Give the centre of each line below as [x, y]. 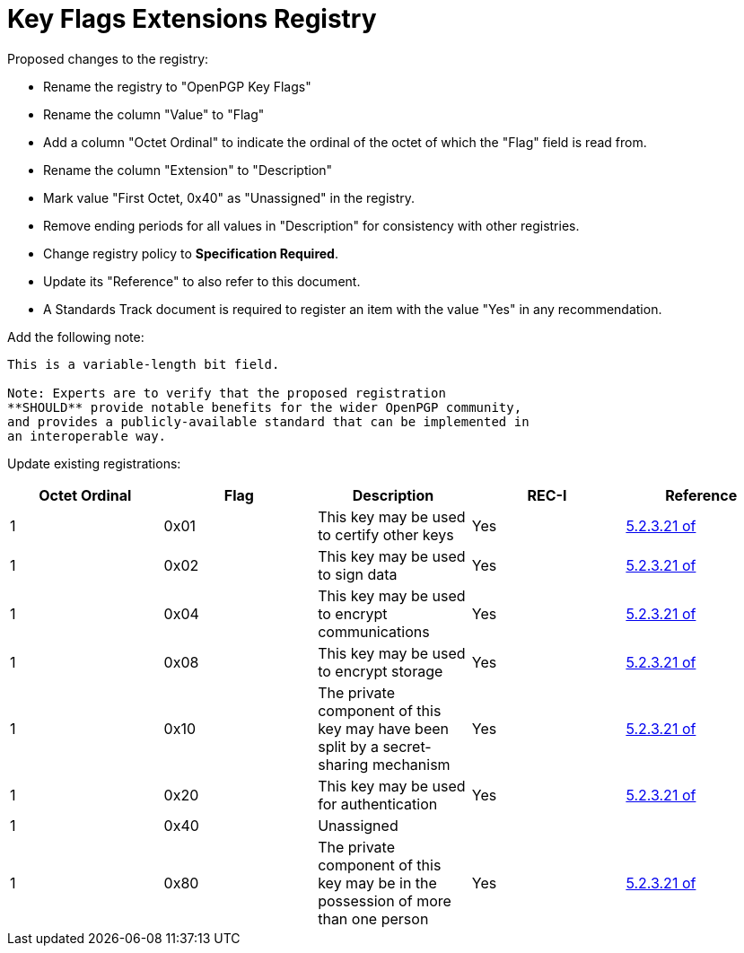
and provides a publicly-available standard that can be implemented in [268, 421]
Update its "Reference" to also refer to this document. [202, 281]
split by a [348, 746]
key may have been [383, 728]
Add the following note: [76, 337]
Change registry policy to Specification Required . [191, 253]
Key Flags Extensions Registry [192, 19]
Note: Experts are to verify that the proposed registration [227, 393]
